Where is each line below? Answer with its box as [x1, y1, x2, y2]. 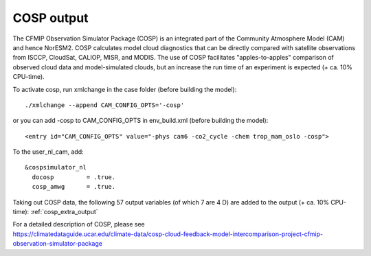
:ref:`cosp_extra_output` [30, 208, 99, 216]
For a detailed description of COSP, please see [12, 220, 145, 229]
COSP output [12, 10, 89, 25]
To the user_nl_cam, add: [12, 148, 84, 156]
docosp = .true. [32, 173, 116, 181]
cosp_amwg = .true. [32, 183, 116, 191]
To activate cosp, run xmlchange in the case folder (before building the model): [12, 85, 237, 93]
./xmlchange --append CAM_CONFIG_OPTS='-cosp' [25, 101, 185, 109]
